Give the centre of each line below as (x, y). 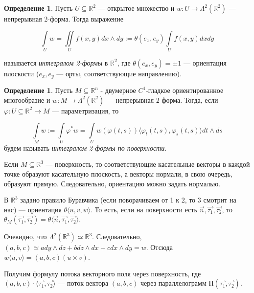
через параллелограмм (173, 283)
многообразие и (27, 100)
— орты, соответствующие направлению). (119, 73)
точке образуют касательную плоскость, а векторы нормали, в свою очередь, (118, 174)
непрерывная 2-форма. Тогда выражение (64, 19)
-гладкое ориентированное (185, 90)
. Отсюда (159, 247)
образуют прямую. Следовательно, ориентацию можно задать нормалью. (112, 183)
